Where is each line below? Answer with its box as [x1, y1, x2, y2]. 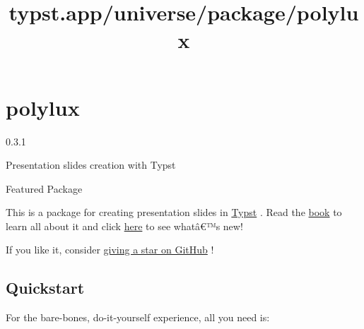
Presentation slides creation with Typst [6, 157, 176, 172]
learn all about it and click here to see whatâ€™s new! [6, 218, 243, 233]
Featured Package [6, 181, 83, 196]
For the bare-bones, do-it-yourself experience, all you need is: [6, 310, 270, 325]
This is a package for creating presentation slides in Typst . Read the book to [6, 205, 342, 220]
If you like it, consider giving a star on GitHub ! [6, 242, 214, 257]
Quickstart [6, 277, 85, 299]
